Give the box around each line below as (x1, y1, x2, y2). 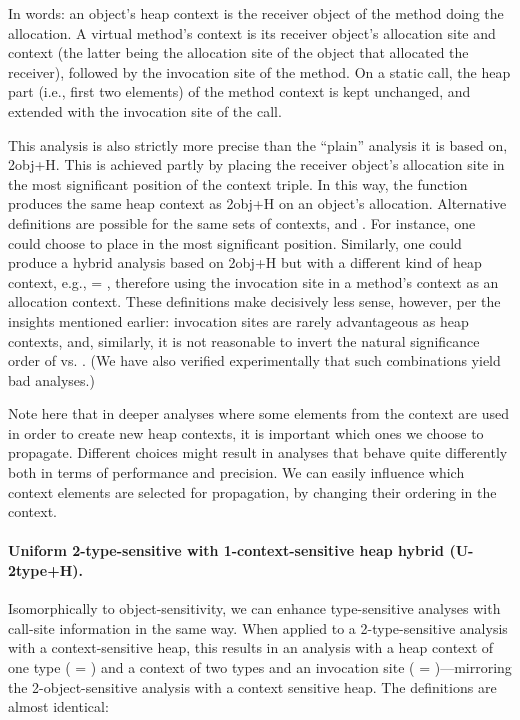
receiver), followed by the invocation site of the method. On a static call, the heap (8, 61, 511, 82)
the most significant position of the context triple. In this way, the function (8, 173, 468, 194)
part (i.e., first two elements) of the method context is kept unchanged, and (8, 81, 471, 102)
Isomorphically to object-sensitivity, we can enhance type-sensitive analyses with (8, 598, 501, 619)
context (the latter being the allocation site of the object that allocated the (8, 42, 469, 63)
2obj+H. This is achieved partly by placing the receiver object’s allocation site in (8, 154, 505, 175)
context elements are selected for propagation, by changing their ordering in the (8, 481, 497, 502)
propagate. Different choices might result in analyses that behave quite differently (8, 442, 508, 463)
